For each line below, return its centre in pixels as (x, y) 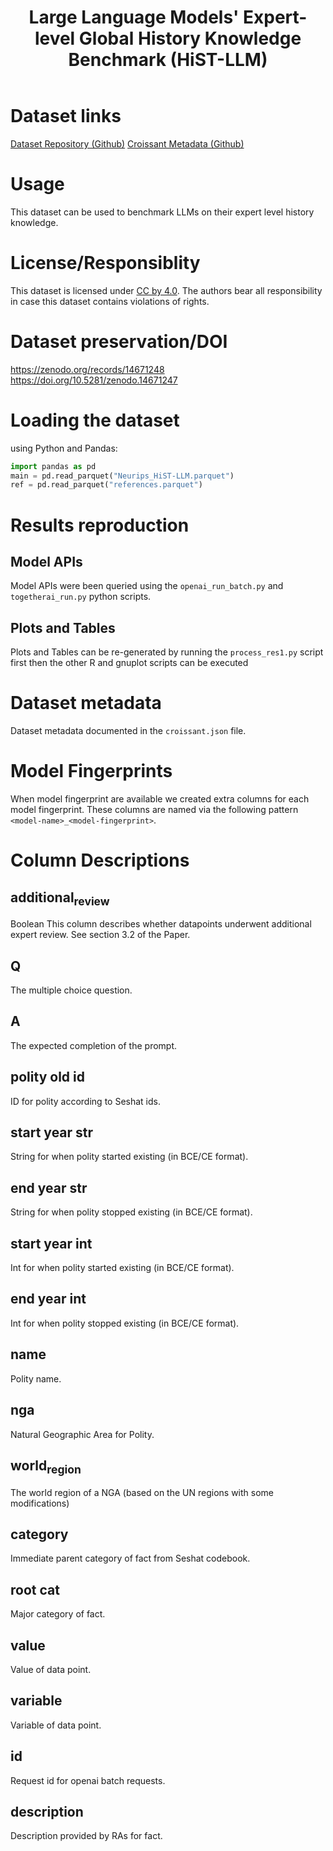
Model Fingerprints (91, 771)
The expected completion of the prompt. (94, 1045)
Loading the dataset (95, 420)
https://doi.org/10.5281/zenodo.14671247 (94, 380)
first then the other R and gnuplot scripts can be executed (129, 663)
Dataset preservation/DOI (119, 342)
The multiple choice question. (71, 990)
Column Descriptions (100, 860)
